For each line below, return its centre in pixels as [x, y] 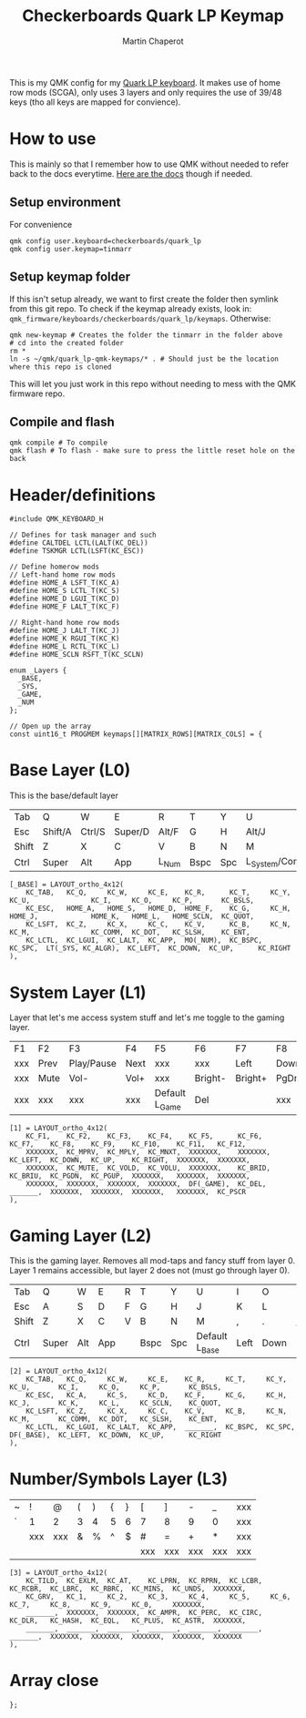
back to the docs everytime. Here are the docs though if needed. [131, 173]
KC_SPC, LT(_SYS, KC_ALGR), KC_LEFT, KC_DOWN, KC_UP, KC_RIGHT [150, 948]
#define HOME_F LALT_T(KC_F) [65, 607]
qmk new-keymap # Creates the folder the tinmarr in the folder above [146, 335]
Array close [54, 1680]
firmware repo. [37, 394]
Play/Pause [92, 1064]
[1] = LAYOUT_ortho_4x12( [58, 1128]
